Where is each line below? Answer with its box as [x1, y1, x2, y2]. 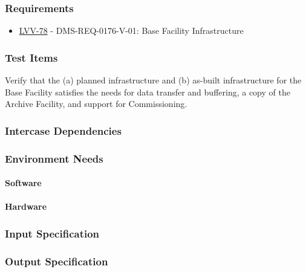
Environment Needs [5, 151, 103, 166]
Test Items [5, 50, 58, 65]
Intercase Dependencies [5, 123, 122, 138]
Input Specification [5, 225, 100, 241]
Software [5, 176, 42, 189]
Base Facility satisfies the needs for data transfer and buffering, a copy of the [5, 85, 290, 98]
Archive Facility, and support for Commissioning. [5, 97, 187, 110]
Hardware [5, 200, 47, 213]
